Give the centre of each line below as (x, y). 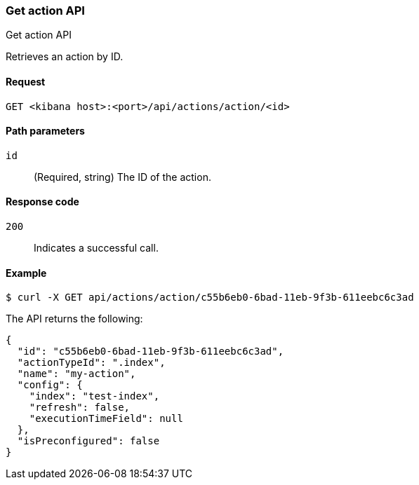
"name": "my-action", (77, 374)
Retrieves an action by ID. (65, 57)
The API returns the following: (74, 319)
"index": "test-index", (94, 396)
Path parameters (45, 131)
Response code (42, 202)
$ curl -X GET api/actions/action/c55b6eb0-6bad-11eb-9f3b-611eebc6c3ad (210, 298)
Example (26, 273)
